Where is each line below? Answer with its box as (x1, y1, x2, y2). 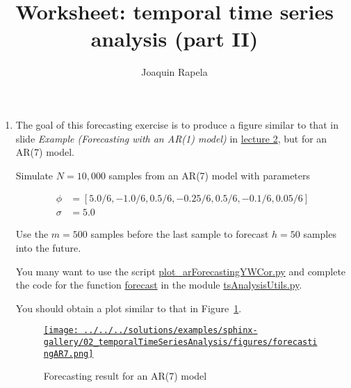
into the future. (15, 240, 81, 254)
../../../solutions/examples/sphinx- (83, 325, 258, 336)
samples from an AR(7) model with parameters (108, 168, 311, 182)
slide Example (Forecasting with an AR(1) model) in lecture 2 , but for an (15, 131, 327, 145)
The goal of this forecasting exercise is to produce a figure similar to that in (15, 117, 338, 131)
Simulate (15, 168, 54, 182)
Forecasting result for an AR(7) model (43, 369, 207, 383)
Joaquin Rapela (141, 65, 208, 79)
